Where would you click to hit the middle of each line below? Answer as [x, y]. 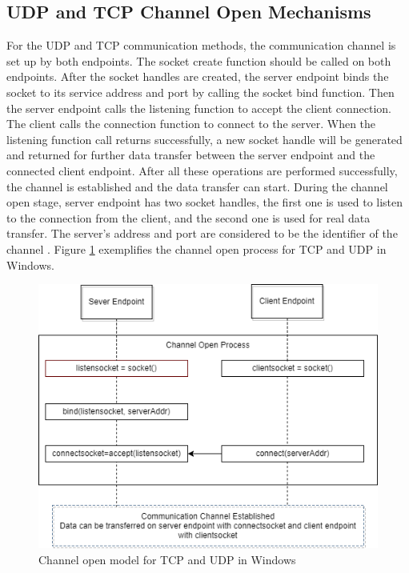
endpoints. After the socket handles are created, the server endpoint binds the [198, 76]
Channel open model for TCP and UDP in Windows [167, 559]
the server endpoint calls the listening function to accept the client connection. [199, 108]
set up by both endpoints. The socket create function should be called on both [199, 60]
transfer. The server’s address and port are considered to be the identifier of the [202, 233]
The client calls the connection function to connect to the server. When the [191, 124]
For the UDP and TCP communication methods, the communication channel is [201, 45]
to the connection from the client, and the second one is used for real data [188, 217]
